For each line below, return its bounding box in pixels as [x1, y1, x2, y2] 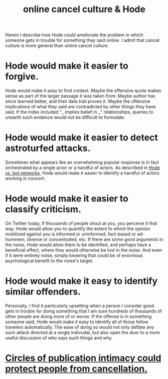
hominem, [5, 237, 26, 242]
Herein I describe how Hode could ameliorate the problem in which [5, 32, 143, 38]
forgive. [5, 71, 39, 83]
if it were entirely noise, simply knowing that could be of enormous [5, 253, 143, 258]
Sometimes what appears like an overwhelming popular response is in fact [5, 160, 159, 166]
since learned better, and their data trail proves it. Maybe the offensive [5, 98, 150, 104]
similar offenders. [5, 286, 81, 297]
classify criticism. [5, 204, 81, 215]
